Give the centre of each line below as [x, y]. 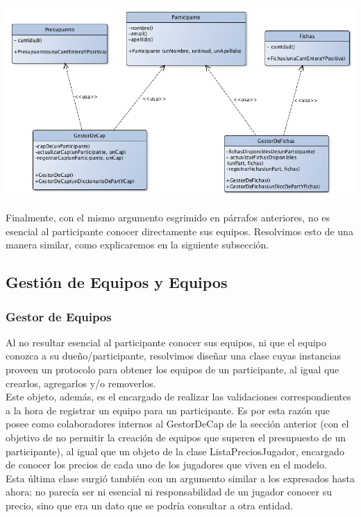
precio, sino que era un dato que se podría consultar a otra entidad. [149, 505]
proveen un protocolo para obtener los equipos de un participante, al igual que [173, 370]
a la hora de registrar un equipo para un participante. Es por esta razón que [168, 410]
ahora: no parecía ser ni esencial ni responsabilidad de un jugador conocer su [169, 492]
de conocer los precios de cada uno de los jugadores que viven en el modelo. [166, 465]
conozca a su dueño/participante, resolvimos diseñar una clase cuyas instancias [173, 356]
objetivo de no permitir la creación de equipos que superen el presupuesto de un [176, 438]
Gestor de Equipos [59, 316]
